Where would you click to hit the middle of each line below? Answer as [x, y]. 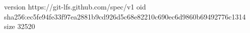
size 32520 [20, 26]
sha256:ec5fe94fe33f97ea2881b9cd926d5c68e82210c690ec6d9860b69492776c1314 [125, 16]
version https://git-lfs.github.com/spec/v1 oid [75, 6]
